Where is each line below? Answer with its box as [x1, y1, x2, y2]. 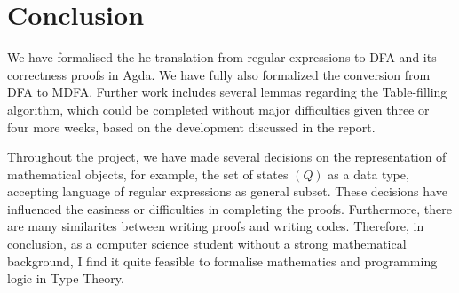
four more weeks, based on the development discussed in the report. [7, 117, 376, 136]
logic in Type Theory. [7, 269, 124, 288]
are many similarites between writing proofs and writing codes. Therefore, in [7, 217, 424, 235]
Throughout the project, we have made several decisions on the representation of [7, 147, 447, 166]
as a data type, [328, 164, 409, 183]
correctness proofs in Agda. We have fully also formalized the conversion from [7, 65, 431, 83]
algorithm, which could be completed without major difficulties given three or [7, 99, 430, 118]
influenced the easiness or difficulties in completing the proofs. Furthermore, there [7, 199, 452, 218]
